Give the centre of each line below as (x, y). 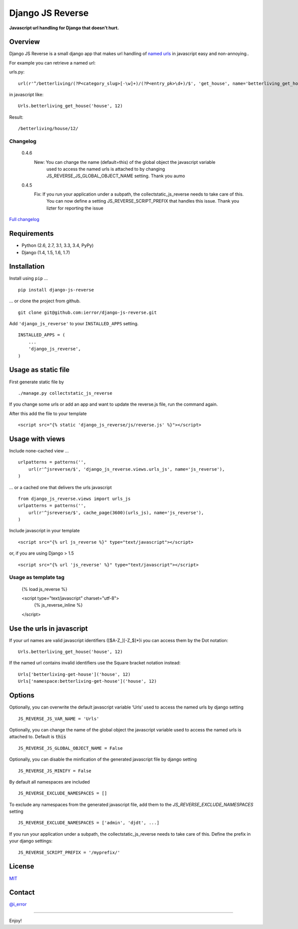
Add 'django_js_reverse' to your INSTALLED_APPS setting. (74, 324)
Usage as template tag (37, 577)
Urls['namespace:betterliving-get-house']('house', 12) (87, 681)
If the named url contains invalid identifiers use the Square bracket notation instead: (95, 663)
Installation (27, 266)
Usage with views (37, 439)
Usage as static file (39, 370)
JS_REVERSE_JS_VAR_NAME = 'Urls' (59, 718)
